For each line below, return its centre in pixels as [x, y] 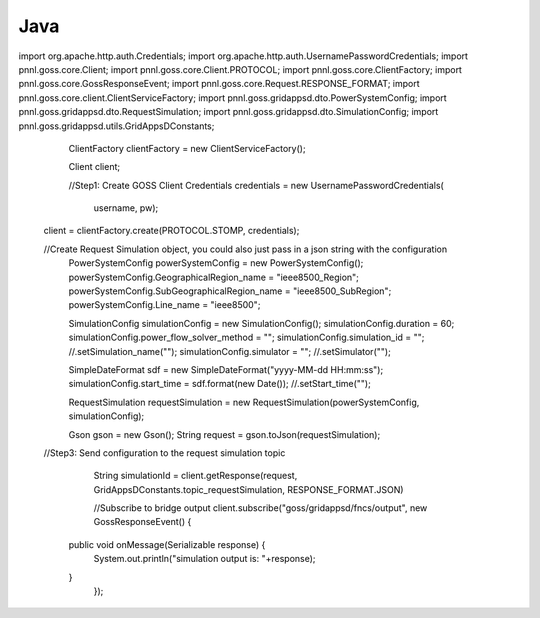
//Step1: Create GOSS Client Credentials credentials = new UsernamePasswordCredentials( [256, 185]
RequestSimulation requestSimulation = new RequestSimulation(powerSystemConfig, [244, 402]
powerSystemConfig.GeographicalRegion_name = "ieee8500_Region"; [214, 277]
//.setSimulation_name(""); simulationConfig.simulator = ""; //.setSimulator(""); [230, 351]
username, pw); [126, 208]
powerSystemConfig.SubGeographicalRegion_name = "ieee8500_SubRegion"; [230, 291]
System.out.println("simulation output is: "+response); [204, 559]
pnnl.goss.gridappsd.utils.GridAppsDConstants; [116, 126]
